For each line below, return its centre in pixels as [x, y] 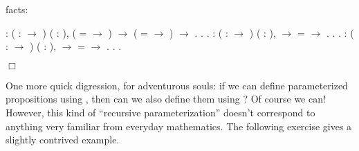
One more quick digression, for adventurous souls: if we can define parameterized [177, 85]
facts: [17, 9]
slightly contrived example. [63, 140]
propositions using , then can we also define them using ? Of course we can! [166, 99]
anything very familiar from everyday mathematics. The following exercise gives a [179, 126]
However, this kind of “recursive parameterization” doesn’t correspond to [160, 112]
